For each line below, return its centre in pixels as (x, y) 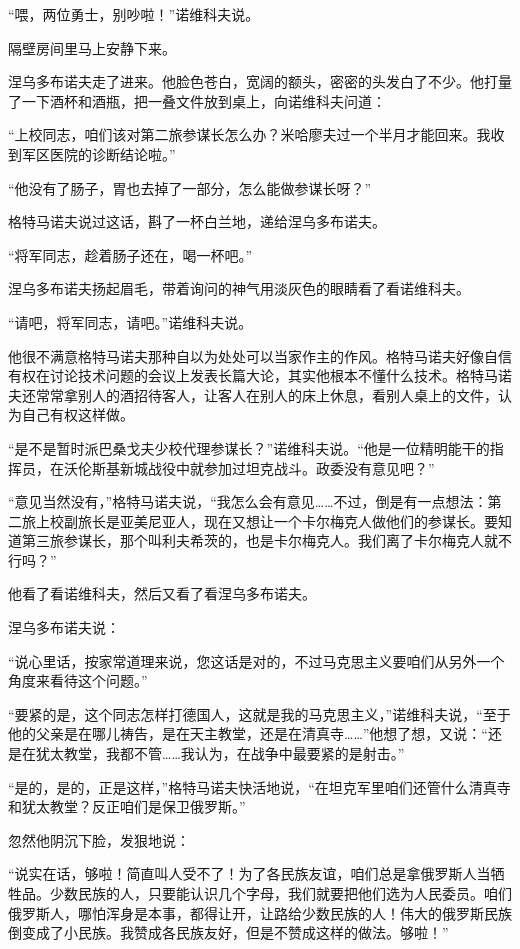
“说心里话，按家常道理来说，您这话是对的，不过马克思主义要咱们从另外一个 (256, 660)
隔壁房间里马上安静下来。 (92, 47)
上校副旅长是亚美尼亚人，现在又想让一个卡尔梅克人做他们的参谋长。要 (266, 520)
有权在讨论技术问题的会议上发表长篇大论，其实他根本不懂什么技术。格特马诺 (260, 375)
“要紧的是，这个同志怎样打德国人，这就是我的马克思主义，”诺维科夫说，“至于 (259, 713)
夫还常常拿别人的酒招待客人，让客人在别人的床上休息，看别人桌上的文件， (253, 394)
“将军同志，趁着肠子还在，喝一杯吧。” (130, 254)
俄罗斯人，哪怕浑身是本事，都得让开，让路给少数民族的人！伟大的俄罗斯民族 (260, 912)
